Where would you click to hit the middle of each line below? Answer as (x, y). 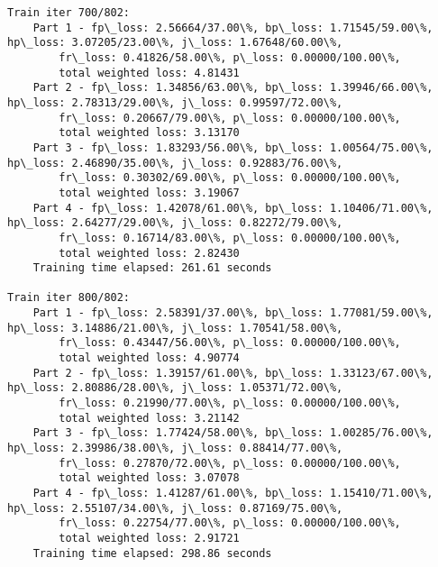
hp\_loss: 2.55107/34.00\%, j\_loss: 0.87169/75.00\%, (175, 508)
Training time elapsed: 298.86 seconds (152, 553)
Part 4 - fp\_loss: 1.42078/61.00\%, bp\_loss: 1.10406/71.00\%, (233, 208)
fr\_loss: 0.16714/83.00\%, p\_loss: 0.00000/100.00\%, (230, 238)
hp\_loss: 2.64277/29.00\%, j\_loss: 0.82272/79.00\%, (175, 223)
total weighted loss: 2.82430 (149, 253)
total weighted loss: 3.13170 (149, 133)
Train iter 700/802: (69, 13)
